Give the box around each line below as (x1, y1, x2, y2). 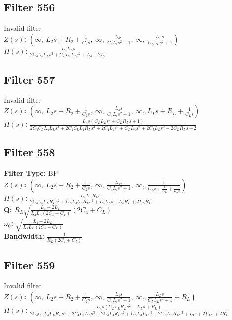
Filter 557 (4, 71, 55, 87)
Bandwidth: (4, 231, 44, 241)
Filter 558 (4, 144, 55, 160)
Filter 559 (4, 257, 55, 273)
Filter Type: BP (4, 168, 58, 178)
